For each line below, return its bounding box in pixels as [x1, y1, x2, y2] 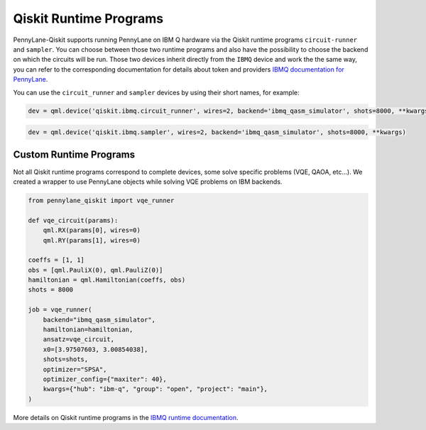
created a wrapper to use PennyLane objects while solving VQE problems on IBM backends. [13, 177, 283, 186]
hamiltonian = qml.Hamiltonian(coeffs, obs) [28, 276, 186, 284]
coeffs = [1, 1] [28, 256, 85, 264]
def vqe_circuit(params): [28, 216, 119, 224]
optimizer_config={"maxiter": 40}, [43, 375, 167, 383]
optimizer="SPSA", [43, 365, 107, 373]
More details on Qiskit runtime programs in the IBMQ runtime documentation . [13, 413, 239, 421]
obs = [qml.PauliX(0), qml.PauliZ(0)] [28, 266, 163, 274]
